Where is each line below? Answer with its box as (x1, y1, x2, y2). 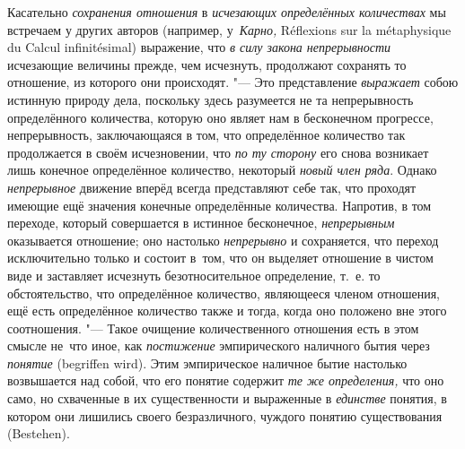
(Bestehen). (7, 424, 70, 443)
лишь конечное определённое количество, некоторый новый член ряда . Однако (7, 160, 437, 179)
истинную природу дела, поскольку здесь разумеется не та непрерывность (7, 90, 414, 108)
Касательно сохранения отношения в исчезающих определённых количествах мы (7, 3, 446, 21)
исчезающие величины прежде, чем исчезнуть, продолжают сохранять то (7, 55, 407, 73)
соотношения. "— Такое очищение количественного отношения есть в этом (7, 318, 419, 337)
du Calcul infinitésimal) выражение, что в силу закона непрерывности (7, 38, 391, 56)
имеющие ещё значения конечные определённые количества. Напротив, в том (7, 195, 432, 214)
